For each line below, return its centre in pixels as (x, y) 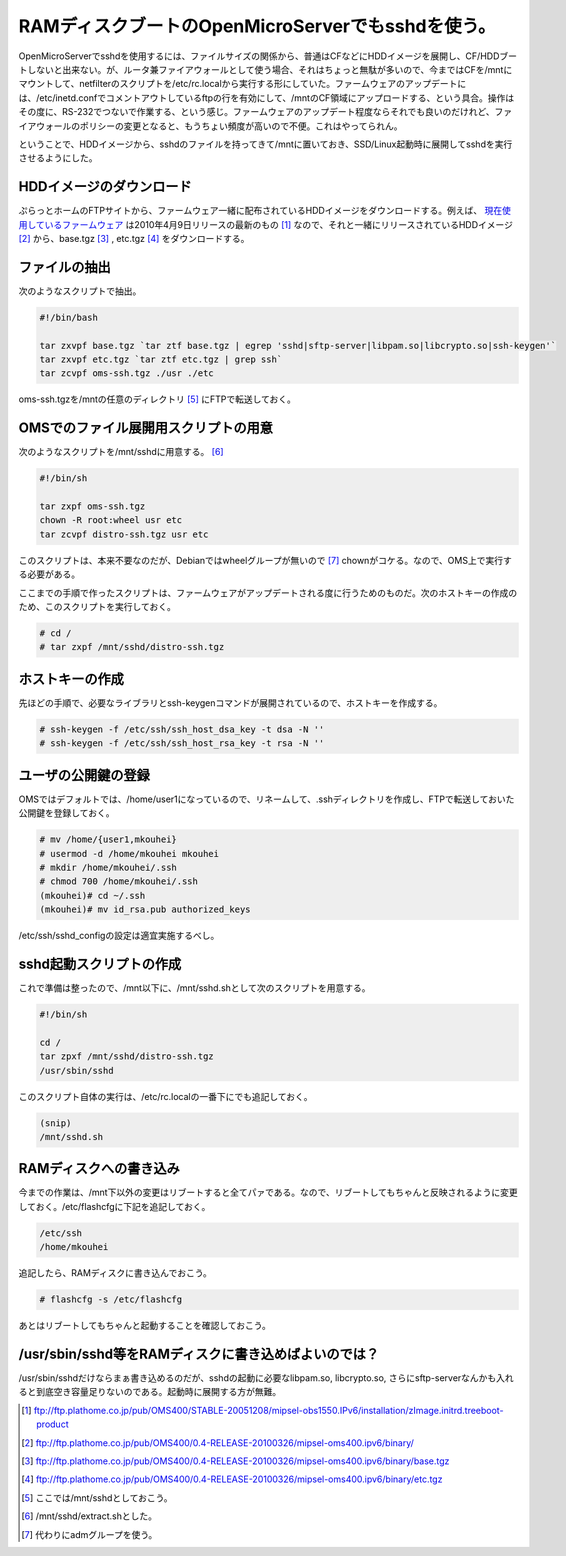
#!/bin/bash (69, 317)
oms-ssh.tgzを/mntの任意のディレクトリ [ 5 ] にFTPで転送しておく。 (157, 399)
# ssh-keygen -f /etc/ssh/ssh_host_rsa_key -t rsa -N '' (182, 743)
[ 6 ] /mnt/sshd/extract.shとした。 (89, 1516)
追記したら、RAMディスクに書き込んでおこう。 (115, 1273)
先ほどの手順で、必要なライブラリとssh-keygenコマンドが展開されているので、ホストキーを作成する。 (230, 702)
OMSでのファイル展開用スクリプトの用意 (146, 428)
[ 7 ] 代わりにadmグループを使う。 (89, 1534)
